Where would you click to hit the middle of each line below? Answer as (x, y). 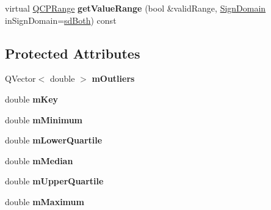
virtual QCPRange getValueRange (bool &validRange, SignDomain (135, 8)
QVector (20, 78)
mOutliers (113, 78)
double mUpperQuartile (54, 181)
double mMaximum (45, 201)
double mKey (32, 99)
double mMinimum (44, 119)
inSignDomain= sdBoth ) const (61, 20)
